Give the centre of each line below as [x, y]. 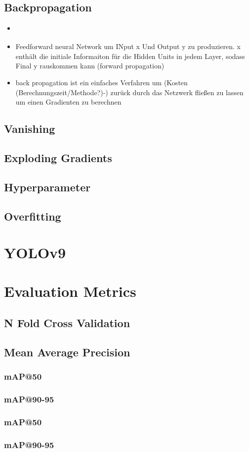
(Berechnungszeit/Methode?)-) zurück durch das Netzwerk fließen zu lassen [129, 92]
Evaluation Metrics [70, 291]
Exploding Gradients [58, 157]
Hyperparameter [47, 187]
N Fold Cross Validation [67, 323]
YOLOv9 [35, 253]
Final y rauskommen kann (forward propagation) [90, 66]
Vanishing [30, 129]
